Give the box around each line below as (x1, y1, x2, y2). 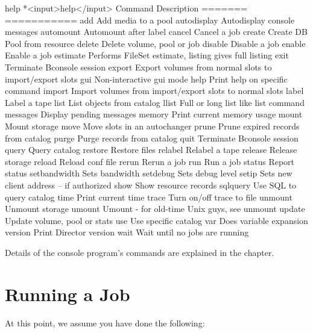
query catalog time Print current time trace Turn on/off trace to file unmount (5, 190, 292, 203)
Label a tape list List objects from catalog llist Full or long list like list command (5, 96, 305, 108)
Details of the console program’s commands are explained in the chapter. (5, 246, 274, 258)
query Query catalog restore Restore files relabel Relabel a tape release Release (5, 143, 297, 156)
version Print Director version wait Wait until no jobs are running (5, 226, 249, 238)
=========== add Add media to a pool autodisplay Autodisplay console (5, 13, 295, 26)
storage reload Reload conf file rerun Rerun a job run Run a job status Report (5, 155, 295, 167)
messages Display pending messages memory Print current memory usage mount (5, 108, 303, 120)
